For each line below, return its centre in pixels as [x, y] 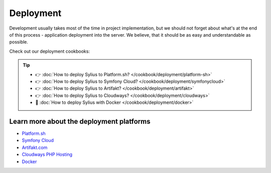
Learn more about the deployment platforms [80, 121]
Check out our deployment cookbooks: [50, 51]
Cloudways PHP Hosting [47, 154]
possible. [19, 42]
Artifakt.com [35, 147]
